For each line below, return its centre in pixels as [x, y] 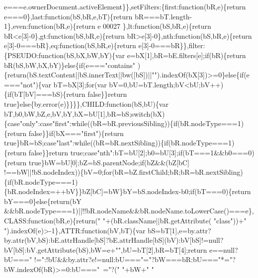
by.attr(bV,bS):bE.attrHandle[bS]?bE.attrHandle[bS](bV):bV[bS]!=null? [114, 240]
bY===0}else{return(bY [43, 201]
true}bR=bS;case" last [37, 143]
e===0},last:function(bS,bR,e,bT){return [68, 16]
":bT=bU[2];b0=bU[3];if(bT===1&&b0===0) [182, 152]
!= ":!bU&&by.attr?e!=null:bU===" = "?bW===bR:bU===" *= [132, 259]
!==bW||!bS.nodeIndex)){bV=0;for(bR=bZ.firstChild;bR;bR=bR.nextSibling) [124, 172]
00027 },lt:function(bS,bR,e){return [157, 26]
